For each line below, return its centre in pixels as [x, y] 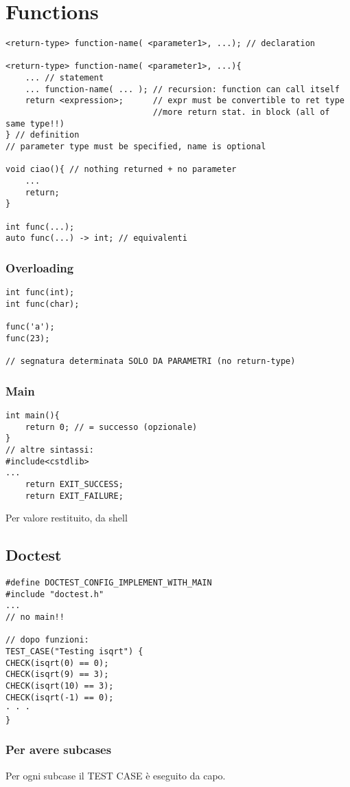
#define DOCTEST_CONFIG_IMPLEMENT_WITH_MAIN [109, 583]
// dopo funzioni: [47, 640]
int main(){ [33, 415]
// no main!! [35, 617]
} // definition [43, 135]
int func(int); [40, 293]
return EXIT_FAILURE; [74, 496]
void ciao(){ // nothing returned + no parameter [121, 170]
